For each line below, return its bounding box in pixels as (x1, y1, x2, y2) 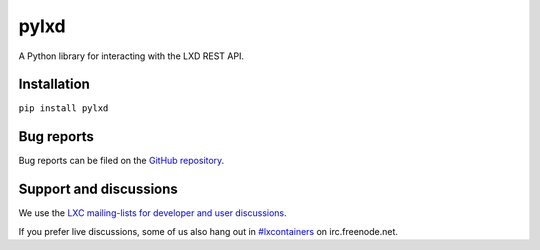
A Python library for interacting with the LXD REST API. (18, 50, 245, 62)
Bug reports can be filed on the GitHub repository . (18, 155, 225, 167)
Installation (18, 76, 90, 93)
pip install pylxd (18, 103, 109, 114)
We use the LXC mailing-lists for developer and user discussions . (18, 207, 287, 219)
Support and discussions (18, 181, 179, 198)
